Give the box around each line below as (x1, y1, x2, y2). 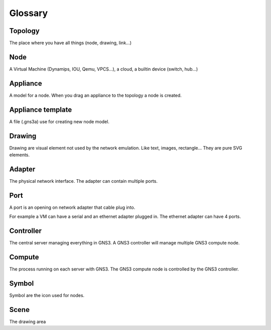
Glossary (9, 8, 48, 19)
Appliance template (9, 105, 72, 114)
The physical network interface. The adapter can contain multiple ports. (9, 178, 158, 184)
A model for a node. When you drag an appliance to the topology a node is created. (9, 92, 182, 98)
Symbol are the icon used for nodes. (9, 292, 85, 298)
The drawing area (9, 318, 46, 324)
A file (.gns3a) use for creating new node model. (9, 118, 110, 125)
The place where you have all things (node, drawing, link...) (9, 40, 132, 46)
